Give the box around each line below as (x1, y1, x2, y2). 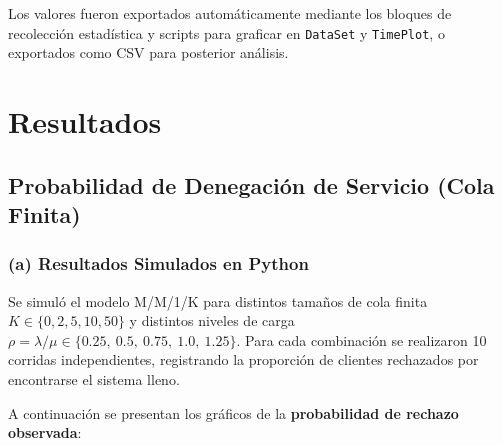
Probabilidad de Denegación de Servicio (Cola (8, 169, 495, 200)
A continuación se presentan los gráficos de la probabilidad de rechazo (8, 402, 459, 423)
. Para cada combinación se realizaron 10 (236, 329, 487, 350)
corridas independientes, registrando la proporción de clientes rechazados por (8, 349, 479, 370)
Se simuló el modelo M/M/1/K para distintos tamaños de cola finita (8, 290, 428, 311)
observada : (8, 422, 82, 443)
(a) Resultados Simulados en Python (8, 251, 309, 276)
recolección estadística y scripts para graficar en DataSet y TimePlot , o (8, 22, 445, 43)
